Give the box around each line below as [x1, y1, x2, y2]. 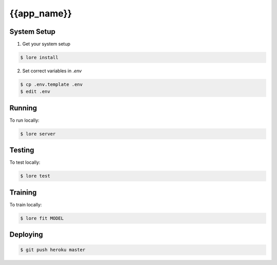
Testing [9, 146, 34, 155]
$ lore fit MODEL [20, 215, 64, 221]
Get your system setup [22, 41, 71, 47]
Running [9, 103, 37, 112]
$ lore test [20, 173, 51, 179]
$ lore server [20, 131, 56, 137]
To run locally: [9, 117, 39, 123]
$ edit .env [20, 89, 51, 94]
